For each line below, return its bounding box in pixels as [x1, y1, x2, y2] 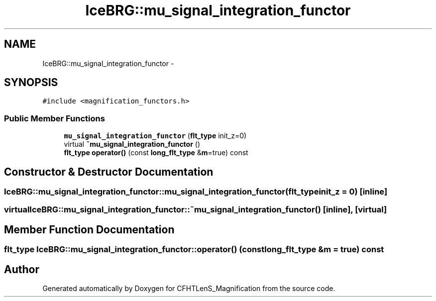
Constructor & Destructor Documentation [4, 165, 214, 178]
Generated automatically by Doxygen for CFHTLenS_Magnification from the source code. [42, 284, 335, 293]
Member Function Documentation [4, 223, 175, 236]
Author [4, 263, 39, 276]
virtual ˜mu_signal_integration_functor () [64, 140, 201, 149]
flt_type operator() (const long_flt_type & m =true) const [64, 148, 248, 157]
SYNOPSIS [4, 76, 58, 89]
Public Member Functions [4, 113, 105, 123]
